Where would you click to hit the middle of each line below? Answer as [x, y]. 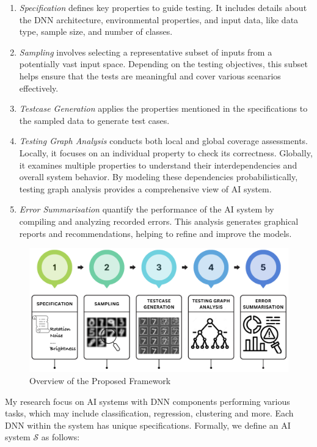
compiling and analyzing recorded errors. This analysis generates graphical [159, 221]
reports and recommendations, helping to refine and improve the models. [155, 233]
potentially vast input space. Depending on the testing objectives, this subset [163, 64]
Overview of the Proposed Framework [100, 380]
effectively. [39, 88]
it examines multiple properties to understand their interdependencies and [158, 165]
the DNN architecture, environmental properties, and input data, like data [159, 19]
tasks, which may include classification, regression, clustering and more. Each [149, 413]
